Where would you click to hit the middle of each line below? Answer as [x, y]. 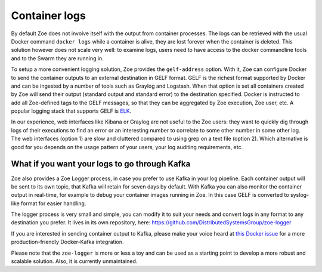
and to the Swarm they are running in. [57, 58]
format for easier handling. [54, 203]
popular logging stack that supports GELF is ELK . [71, 111]
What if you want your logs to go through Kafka [101, 164]
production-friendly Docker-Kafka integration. [67, 242]
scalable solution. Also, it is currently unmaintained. [74, 261]
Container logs [48, 16]
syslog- [300, 195]
